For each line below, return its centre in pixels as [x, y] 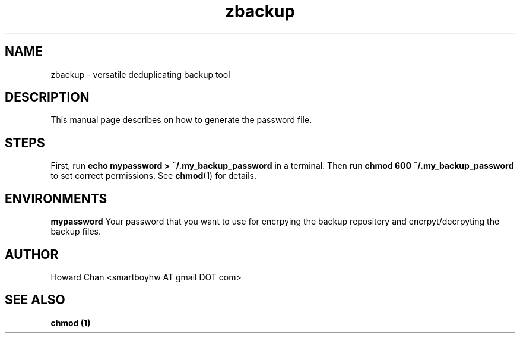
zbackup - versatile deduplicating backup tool [140, 74]
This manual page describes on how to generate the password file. [181, 120]
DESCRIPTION [47, 97]
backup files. [76, 232]
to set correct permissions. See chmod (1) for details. [153, 176]
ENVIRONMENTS [56, 198]
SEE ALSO [35, 300]
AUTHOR [32, 254]
